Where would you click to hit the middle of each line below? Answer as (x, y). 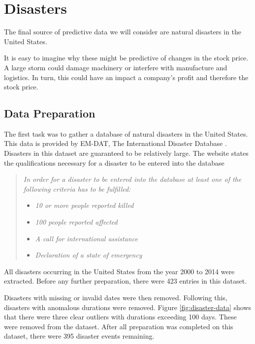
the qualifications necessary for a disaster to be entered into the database (114, 162)
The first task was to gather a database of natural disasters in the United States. (126, 133)
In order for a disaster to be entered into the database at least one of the (132, 179)
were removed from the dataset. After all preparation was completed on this (119, 326)
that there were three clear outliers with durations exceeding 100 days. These (120, 317)
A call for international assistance (86, 238)
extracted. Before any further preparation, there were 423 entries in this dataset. (126, 281)
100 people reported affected (76, 222)
